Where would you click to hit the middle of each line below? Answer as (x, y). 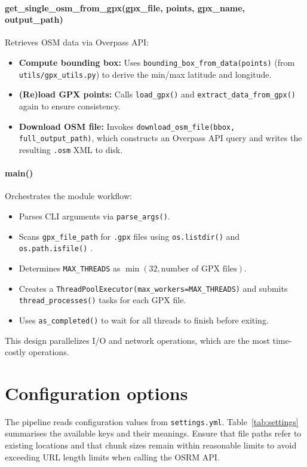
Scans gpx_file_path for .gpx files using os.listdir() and (129, 236)
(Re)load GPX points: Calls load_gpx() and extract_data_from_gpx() (157, 94)
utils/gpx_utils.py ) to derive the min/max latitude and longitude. (145, 74)
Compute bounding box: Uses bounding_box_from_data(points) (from (157, 62)
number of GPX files (199, 269)
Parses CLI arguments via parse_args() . (94, 216)
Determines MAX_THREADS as (70, 268)
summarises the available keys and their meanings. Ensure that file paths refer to (153, 433)
